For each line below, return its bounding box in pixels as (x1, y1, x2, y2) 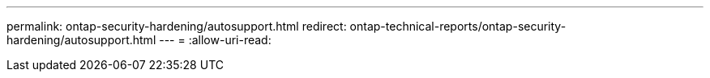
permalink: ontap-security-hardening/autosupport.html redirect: (6, 19, 347, 33)
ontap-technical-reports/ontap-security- (349, 19, 567, 33)
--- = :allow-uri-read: (159, 33, 272, 47)
